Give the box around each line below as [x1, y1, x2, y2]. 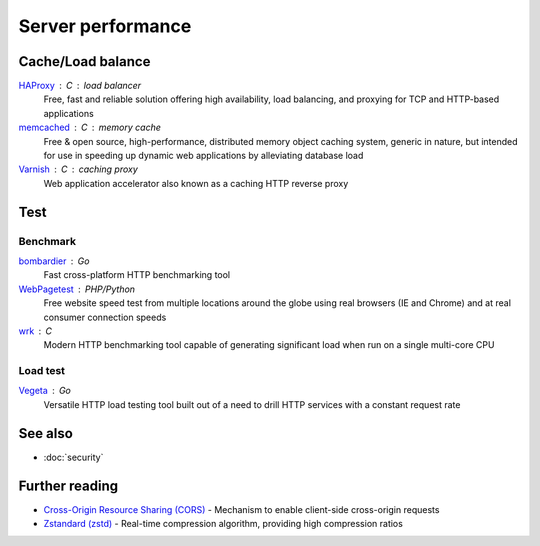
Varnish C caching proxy [18, 163, 139, 175]
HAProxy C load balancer [18, 80, 142, 92]
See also [18, 425, 74, 442]
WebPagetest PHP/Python [18, 283, 135, 295]
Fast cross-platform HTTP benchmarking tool [43, 269, 231, 281]
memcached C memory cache [18, 121, 162, 134]
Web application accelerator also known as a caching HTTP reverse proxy [43, 177, 349, 189]
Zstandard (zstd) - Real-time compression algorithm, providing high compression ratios [43, 518, 404, 530]
